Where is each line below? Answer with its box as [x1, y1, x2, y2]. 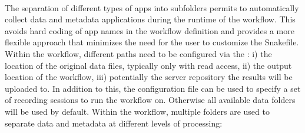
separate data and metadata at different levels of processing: [5, 117, 223, 129]
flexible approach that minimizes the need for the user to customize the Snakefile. [5, 36, 299, 48]
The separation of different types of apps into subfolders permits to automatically [5, 1, 299, 14]
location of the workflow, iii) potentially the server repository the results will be [5, 71, 293, 83]
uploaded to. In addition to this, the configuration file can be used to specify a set [5, 82, 301, 94]
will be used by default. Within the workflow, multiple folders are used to [5, 105, 270, 117]
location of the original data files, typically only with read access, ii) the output [5, 59, 292, 71]
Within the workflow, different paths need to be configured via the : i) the [5, 47, 272, 59]
